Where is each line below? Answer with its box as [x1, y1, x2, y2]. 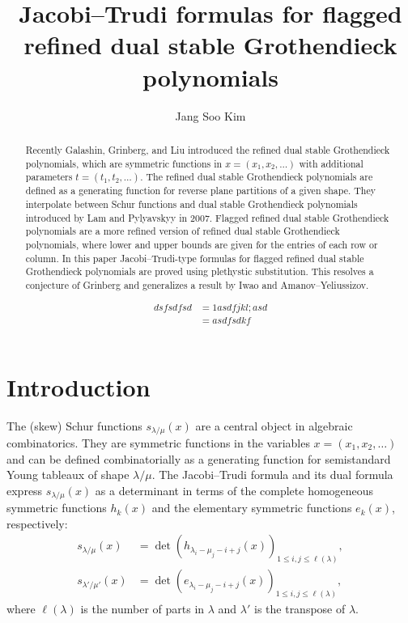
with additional [299, 156, 363, 170]
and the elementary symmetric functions [151, 499, 352, 516]
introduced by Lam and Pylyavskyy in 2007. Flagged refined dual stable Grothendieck [25, 210, 389, 224]
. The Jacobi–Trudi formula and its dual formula [151, 466, 393, 483]
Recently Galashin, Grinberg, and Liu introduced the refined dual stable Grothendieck [25, 142, 390, 156]
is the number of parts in [80, 600, 205, 617]
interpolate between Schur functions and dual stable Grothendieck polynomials [25, 197, 358, 210]
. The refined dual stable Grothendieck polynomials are [140, 170, 373, 184]
